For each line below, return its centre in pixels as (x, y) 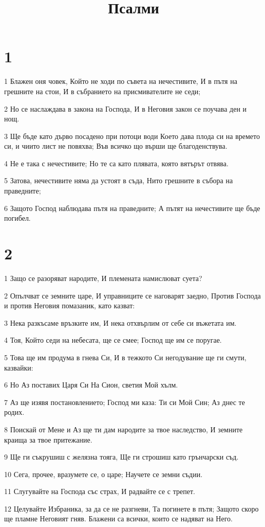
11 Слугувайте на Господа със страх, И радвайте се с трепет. (100, 491)
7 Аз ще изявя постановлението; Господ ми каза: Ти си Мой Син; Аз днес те (125, 402)
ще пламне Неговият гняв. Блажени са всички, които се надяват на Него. (118, 519)
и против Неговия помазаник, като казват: (70, 305)
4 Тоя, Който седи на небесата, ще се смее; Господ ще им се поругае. (113, 340)
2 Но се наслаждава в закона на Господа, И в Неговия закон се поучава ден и (126, 108)
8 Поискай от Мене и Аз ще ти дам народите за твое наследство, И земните (124, 429)
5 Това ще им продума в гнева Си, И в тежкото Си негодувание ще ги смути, (125, 357)
